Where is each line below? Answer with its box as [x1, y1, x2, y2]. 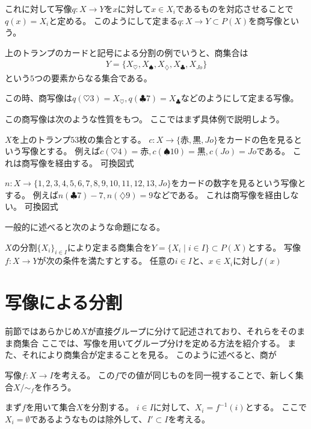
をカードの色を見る [218, 133, 294, 145]
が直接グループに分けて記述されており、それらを [87, 325, 280, 337]
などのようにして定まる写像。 [180, 92, 299, 104]
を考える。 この [53, 368, 115, 381]
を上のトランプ [11, 133, 71, 145]
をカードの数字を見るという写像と [171, 177, 306, 189]
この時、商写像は [5, 92, 72, 104]
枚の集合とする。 [79, 133, 146, 145]
